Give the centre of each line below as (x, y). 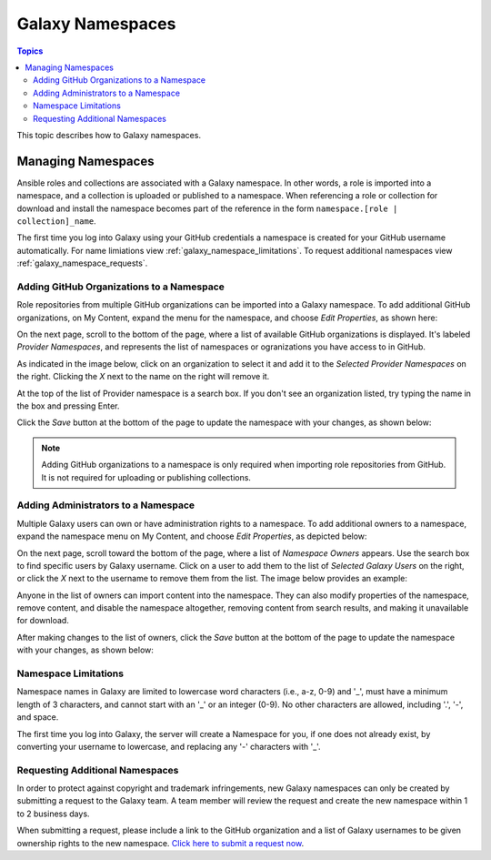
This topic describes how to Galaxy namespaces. (109, 135)
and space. (38, 717)
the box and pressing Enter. (68, 406)
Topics (30, 51)
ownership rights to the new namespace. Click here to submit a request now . (160, 843)
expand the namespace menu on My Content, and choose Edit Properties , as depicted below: (192, 536)
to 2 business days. (53, 814)
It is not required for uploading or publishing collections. (146, 477)
